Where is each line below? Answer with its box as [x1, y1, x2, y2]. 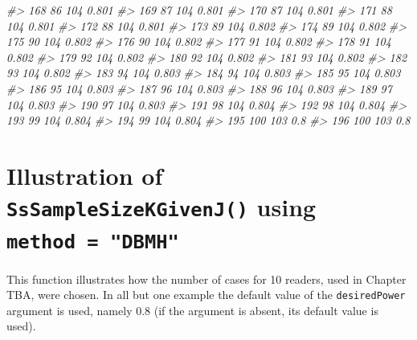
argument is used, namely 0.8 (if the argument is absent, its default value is [6, 301, 378, 318]
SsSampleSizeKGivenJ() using [6, 190, 317, 223]
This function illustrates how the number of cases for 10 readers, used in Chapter [6, 270, 407, 287]
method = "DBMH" [6, 231, 179, 254]
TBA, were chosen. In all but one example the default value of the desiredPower [6, 286, 406, 303]
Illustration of [6, 158, 163, 191]
